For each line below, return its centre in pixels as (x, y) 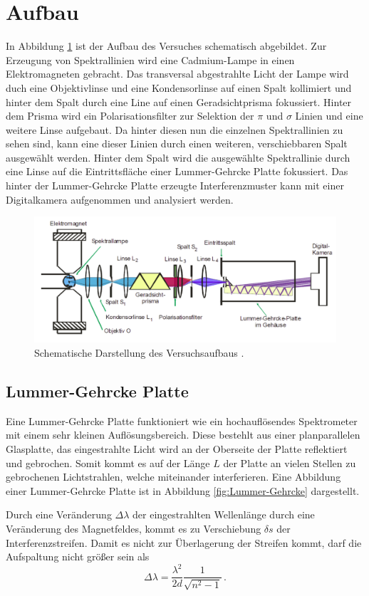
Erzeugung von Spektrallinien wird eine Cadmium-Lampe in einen (150, 59)
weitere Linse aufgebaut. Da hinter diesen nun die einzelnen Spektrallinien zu (175, 129)
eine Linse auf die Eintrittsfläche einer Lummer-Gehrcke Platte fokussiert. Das (177, 171)
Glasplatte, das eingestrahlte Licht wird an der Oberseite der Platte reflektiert (177, 449)
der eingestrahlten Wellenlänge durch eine (224, 514)
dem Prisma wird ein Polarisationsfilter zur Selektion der (130, 116)
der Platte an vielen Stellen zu (290, 462)
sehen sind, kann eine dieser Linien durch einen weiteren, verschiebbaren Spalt (177, 143)
